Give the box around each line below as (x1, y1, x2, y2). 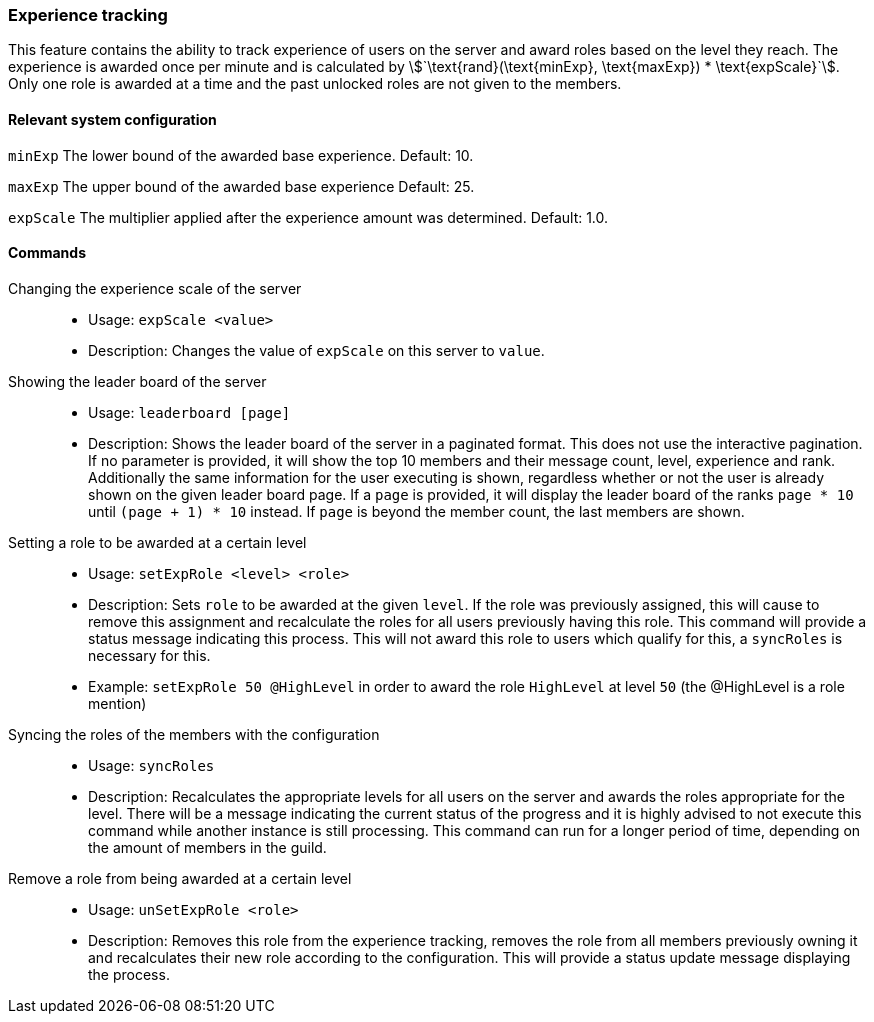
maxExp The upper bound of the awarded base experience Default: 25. (8, 177, 475, 195)
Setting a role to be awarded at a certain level (8, 533, 307, 551)
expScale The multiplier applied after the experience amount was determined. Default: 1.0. (8, 208, 609, 226)
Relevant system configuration (8, 110, 217, 128)
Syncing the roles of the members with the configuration (8, 725, 380, 743)
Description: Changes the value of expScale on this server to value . (88, 341, 545, 359)
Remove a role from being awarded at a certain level (8, 869, 352, 887)
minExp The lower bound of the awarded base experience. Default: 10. (8, 146, 474, 164)
